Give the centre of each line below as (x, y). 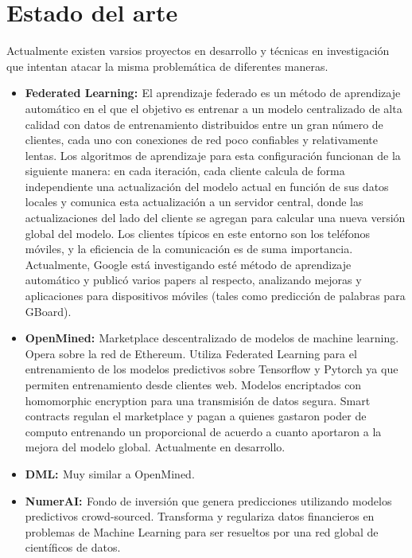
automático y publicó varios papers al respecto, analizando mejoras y (193, 280)
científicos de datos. (73, 547)
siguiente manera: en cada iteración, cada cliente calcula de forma (185, 171)
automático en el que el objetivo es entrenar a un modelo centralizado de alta (214, 108)
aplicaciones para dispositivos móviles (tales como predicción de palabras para (215, 296)
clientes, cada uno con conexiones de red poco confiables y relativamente (202, 140)
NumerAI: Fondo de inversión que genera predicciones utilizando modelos (208, 500)
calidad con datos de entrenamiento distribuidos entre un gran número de (204, 124)
